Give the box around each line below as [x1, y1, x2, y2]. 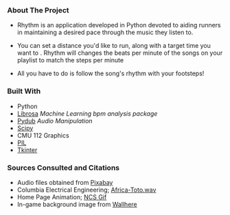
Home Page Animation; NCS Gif [16, 192, 107, 201]
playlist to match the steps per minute [16, 56, 124, 64]
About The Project [7, 5, 70, 15]
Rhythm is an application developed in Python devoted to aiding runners [16, 21, 221, 29]
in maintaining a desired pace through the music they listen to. [16, 28, 194, 36]
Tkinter [16, 146, 38, 154]
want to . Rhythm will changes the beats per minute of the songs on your [16, 49, 223, 57]
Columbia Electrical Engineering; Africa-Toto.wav [16, 186, 157, 194]
